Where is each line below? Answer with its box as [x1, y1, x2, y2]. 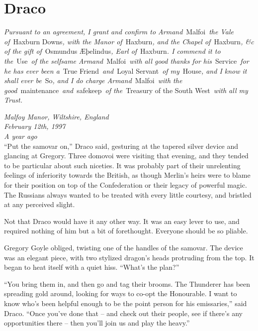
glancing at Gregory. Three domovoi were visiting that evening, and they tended [4, 150, 249, 161]
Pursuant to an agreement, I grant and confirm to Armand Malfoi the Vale [4, 26, 234, 37]
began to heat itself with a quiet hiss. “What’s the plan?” [4, 262, 179, 272]
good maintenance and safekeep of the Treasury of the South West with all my [4, 85, 248, 95]
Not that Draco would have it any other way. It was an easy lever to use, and [4, 216, 240, 226]
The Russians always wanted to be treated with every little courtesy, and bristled [4, 189, 252, 200]
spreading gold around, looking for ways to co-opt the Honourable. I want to [4, 288, 237, 299]
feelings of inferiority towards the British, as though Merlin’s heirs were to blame [4, 170, 251, 180]
